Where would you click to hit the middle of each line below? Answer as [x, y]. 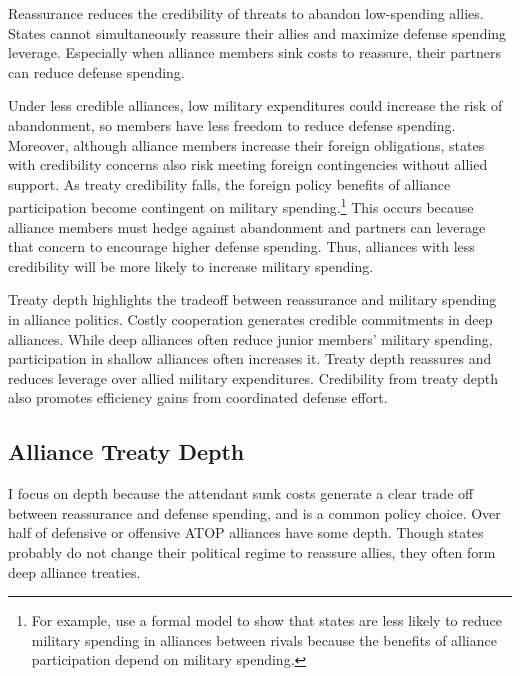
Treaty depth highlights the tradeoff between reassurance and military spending [252, 299]
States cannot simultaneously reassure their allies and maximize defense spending [257, 32]
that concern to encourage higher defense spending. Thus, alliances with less [241, 246]
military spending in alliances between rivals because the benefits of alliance [264, 639]
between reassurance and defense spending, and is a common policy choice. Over [254, 512]
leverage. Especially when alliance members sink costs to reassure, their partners [254, 52]
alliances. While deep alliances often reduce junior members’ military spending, [250, 338]
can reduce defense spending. [96, 71]
